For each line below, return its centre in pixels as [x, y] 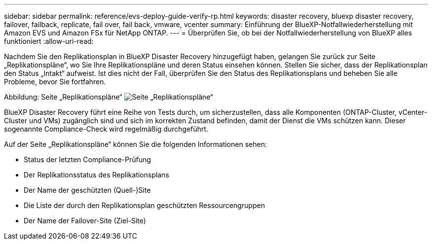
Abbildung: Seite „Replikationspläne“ [63, 97]
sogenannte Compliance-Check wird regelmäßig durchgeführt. [106, 129]
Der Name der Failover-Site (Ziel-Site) [85, 221]
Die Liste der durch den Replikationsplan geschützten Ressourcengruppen [144, 205]
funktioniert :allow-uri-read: [49, 41]
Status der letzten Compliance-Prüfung [88, 159]
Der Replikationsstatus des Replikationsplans [96, 175]
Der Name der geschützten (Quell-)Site [87, 190]
